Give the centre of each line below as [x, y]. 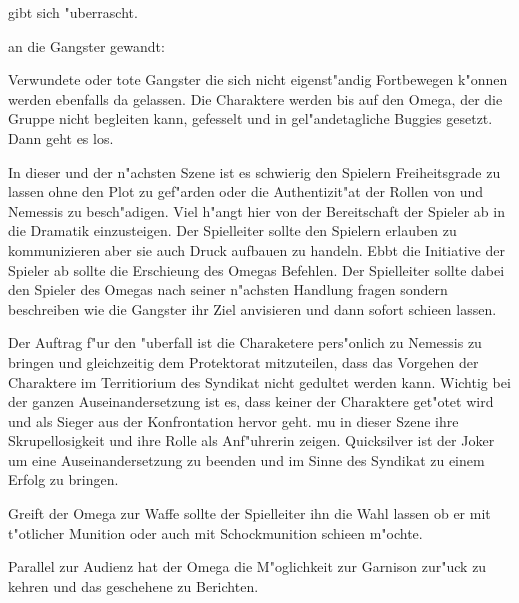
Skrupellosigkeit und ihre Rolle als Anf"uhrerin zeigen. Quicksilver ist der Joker [251, 440]
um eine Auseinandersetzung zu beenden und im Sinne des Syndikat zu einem [246, 459]
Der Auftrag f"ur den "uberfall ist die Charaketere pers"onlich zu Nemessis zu [245, 342]
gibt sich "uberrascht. [73, 12]
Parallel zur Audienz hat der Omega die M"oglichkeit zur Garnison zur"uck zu [247, 566]
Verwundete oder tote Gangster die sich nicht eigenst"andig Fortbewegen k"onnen [258, 79]
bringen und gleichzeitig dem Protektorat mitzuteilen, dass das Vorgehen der [243, 361]
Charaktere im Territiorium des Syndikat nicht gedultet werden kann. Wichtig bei [259, 381]
